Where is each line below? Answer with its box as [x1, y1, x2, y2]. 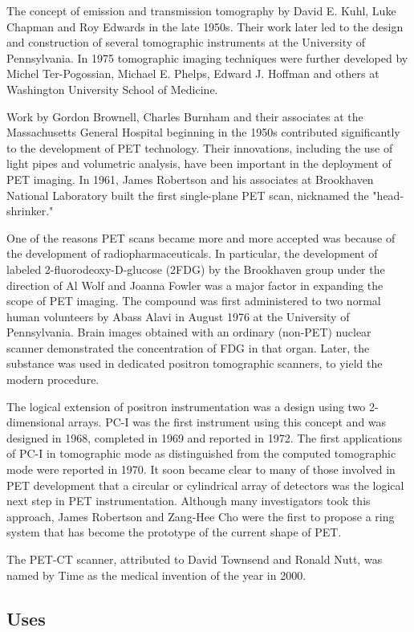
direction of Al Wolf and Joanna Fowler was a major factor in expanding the [6, 276, 384, 293]
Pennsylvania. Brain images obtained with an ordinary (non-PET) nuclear [6, 324, 371, 340]
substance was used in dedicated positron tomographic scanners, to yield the [6, 355, 383, 372]
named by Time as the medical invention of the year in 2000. [6, 566, 306, 583]
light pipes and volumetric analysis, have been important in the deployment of [6, 155, 392, 172]
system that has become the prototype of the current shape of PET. [6, 524, 342, 540]
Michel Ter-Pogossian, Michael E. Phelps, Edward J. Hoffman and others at [6, 65, 379, 82]
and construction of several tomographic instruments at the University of [6, 34, 366, 51]
